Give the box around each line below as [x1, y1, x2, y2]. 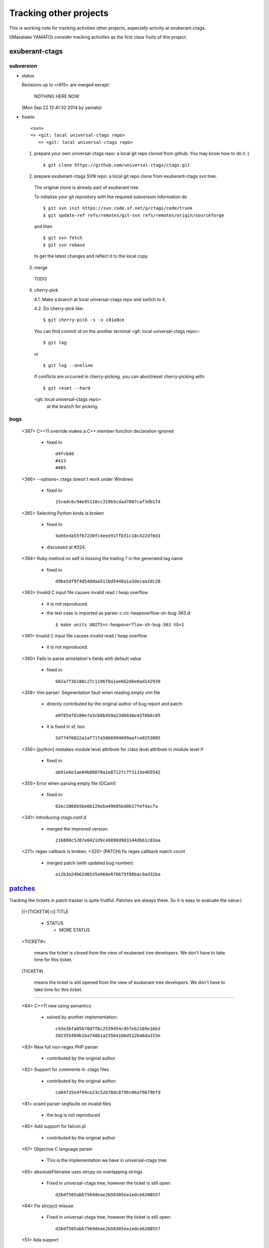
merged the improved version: [46, 826, 109, 832]
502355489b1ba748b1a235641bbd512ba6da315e [55, 1033, 161, 1038]
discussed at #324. [46, 544, 86, 550]
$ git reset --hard [43, 385, 91, 391]
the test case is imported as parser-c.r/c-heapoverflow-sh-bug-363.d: [46, 610, 192, 616]
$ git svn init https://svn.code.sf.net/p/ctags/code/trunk [43, 205, 193, 211]
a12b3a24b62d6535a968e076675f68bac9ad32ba [55, 872, 161, 877]
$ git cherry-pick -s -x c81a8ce [43, 317, 125, 323]
